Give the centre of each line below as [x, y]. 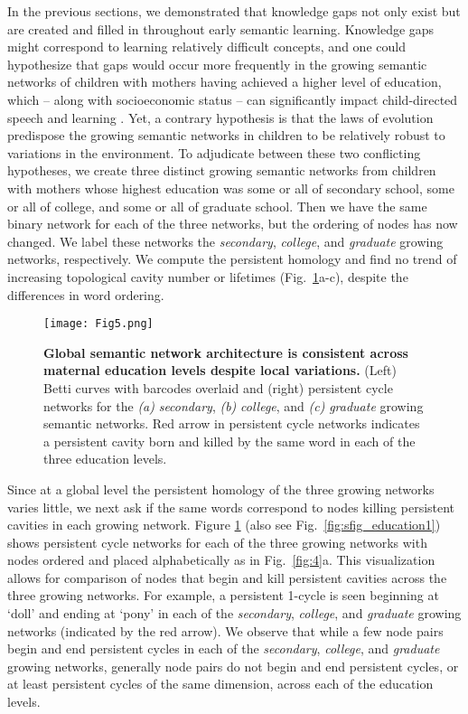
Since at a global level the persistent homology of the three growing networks [221, 489]
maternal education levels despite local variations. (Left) [220, 370]
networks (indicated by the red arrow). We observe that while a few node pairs [225, 630]
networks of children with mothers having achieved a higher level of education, [225, 82]
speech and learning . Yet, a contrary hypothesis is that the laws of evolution [220, 117]
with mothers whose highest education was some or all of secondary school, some [231, 188]
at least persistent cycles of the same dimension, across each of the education [220, 684]
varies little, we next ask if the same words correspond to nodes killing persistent [231, 507]
